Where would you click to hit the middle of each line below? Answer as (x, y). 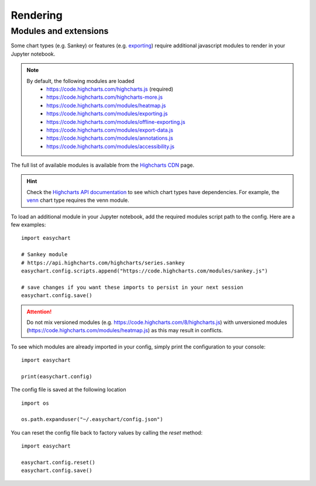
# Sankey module (44, 255)
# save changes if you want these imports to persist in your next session (132, 287)
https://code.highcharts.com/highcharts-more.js (105, 97)
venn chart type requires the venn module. (78, 200)
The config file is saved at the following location (68, 390)
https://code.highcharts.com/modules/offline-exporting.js (116, 122)
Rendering (37, 15)
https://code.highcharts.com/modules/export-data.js (110, 130)
